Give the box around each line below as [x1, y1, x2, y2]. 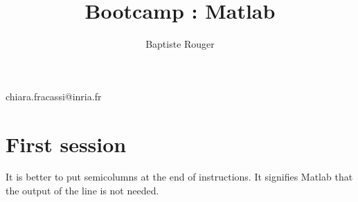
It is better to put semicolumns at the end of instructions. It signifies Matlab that [6, 169, 353, 184]
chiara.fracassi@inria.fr [6, 89, 102, 103]
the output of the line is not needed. [6, 183, 159, 198]
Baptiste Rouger [145, 37, 215, 51]
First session [6, 129, 127, 158]
